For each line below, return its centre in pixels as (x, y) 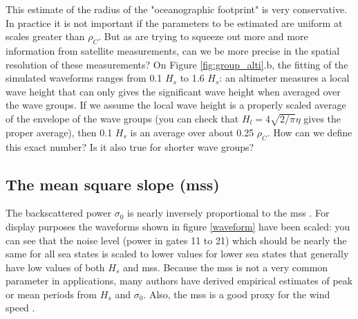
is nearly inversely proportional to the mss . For (228, 213)
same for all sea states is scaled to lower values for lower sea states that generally (177, 254)
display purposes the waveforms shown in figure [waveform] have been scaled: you (178, 226)
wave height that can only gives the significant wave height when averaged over (173, 91)
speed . (20, 308)
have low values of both (55, 267)
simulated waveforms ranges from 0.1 (84, 78)
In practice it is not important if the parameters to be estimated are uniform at (174, 22)
